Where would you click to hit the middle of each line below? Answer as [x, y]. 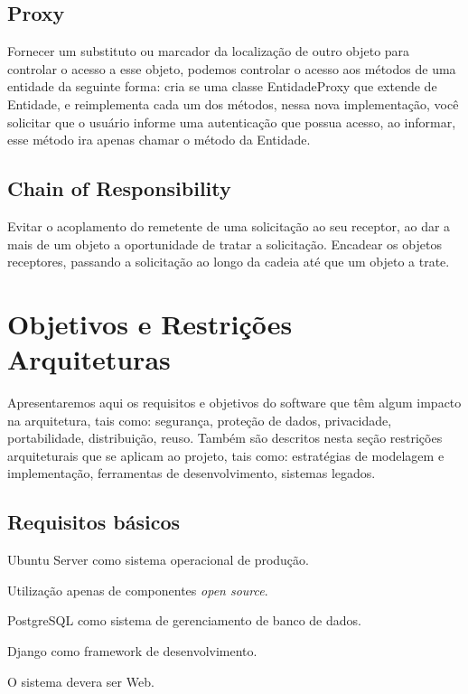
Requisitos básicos [94, 522]
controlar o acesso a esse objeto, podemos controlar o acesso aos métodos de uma [232, 68]
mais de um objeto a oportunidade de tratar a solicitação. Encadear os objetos [225, 244]
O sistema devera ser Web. [81, 681]
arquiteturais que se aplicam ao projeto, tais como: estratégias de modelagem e [226, 455]
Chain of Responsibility [119, 188]
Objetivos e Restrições [150, 323]
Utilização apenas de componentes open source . [138, 590]
